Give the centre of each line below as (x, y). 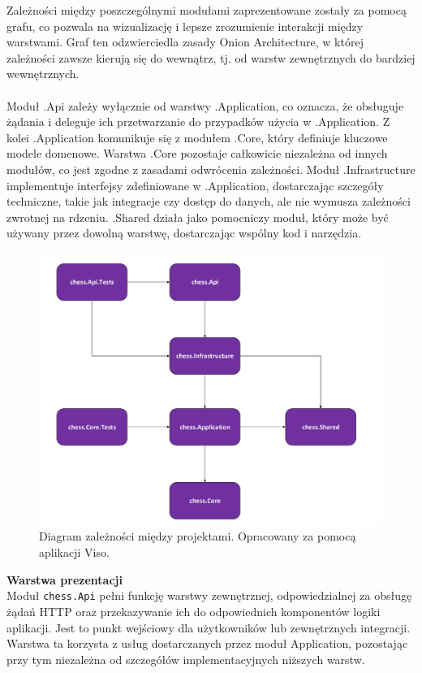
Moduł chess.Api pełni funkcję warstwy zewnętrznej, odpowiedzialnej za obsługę (209, 595)
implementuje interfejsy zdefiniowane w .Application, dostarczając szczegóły (195, 185)
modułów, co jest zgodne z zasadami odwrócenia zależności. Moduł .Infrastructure (211, 169)
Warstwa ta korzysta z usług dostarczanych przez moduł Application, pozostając (207, 643)
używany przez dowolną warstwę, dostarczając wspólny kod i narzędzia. (184, 233)
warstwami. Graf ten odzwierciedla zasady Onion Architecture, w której (185, 42)
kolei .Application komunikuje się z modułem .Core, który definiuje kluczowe (197, 137)
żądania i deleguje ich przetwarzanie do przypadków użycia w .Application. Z (198, 122)
